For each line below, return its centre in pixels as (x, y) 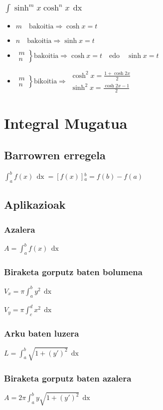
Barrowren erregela (55, 155)
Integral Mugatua (66, 123)
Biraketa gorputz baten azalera (68, 378)
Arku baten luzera (42, 333)
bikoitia (45, 82)
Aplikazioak (35, 205)
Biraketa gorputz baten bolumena (73, 272)
